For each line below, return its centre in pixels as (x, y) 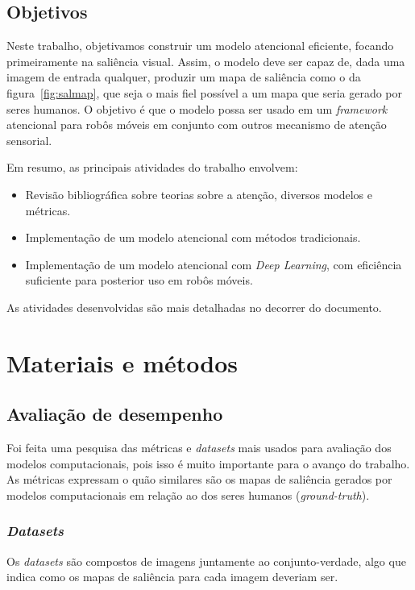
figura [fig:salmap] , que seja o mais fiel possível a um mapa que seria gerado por (205, 92)
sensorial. (29, 140)
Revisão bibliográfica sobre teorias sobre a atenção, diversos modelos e (199, 194)
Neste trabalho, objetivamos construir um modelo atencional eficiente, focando (200, 46)
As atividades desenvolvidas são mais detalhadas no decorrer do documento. (194, 307)
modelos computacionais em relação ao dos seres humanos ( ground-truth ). (188, 494)
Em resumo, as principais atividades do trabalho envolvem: (152, 167)
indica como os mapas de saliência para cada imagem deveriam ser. (172, 577)
